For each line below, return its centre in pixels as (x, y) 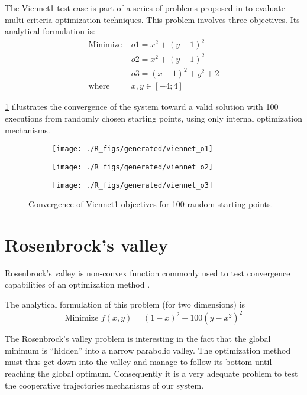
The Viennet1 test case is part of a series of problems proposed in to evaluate (145, 8)
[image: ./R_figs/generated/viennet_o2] (133, 167)
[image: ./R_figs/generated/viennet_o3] (133, 185)
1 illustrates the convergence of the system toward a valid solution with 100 (142, 107)
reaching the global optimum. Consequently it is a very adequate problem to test (151, 373)
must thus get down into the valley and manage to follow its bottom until (138, 362)
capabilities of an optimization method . (77, 284)
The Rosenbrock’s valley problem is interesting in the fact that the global (138, 339)
